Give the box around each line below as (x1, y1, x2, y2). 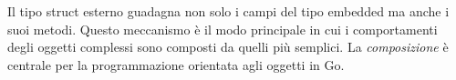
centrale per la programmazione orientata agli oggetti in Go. (7, 55, 345, 74)
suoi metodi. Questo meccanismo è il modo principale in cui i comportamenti (7, 19, 438, 38)
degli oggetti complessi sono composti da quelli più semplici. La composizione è (7, 37, 449, 56)
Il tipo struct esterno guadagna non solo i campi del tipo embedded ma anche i (7, 2, 450, 20)
